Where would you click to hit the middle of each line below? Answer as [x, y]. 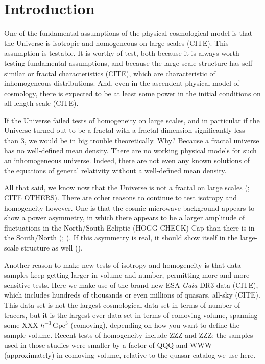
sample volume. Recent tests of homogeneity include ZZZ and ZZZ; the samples [129, 335]
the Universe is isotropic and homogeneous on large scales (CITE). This [116, 43]
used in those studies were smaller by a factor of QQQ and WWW [108, 345]
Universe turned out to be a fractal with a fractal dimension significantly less [125, 130]
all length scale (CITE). [41, 103]
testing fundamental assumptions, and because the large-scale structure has [122, 63]
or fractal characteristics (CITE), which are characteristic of [122, 73]
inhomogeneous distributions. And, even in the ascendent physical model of [122, 83]
